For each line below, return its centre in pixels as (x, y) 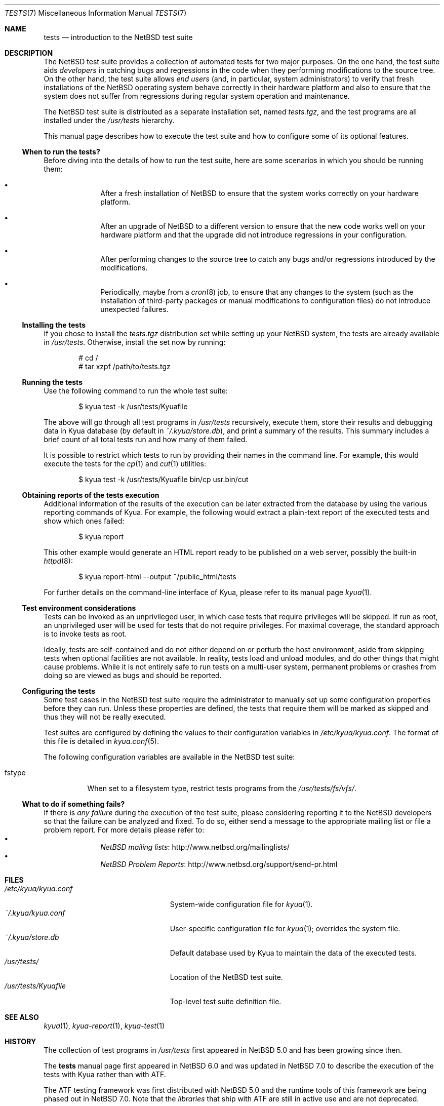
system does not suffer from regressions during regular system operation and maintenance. (197, 96)
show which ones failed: (84, 521)
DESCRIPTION (29, 53)
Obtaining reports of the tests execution (91, 495)
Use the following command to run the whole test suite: (136, 391)
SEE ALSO (22, 1017)
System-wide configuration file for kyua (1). (241, 904)
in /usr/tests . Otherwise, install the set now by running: (135, 342)
